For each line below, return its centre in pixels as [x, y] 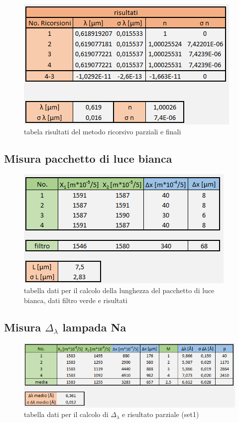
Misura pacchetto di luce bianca [88, 158]
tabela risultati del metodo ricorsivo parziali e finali [103, 131]
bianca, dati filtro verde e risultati [76, 300]
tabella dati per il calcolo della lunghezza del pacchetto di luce [119, 290]
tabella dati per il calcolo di [66, 414]
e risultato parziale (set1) [161, 414]
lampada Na [94, 327]
